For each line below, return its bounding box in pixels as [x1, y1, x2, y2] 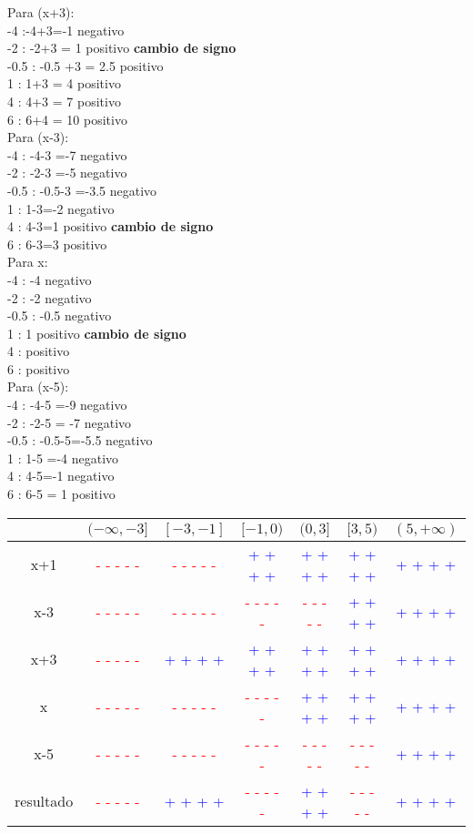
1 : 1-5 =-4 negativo [7, 448, 119, 467]
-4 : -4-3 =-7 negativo [7, 145, 127, 164]
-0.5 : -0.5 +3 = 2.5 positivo [7, 56, 164, 75]
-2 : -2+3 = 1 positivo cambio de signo [7, 38, 236, 57]
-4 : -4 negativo [7, 270, 92, 289]
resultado [15, 790, 74, 812]
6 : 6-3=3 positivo [7, 234, 107, 253]
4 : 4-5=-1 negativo [7, 466, 115, 485]
